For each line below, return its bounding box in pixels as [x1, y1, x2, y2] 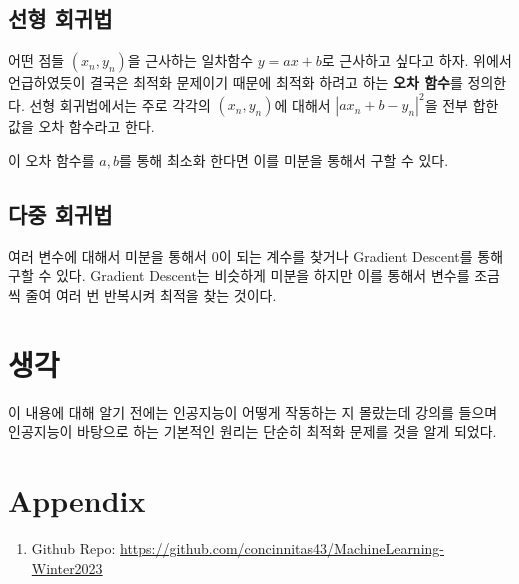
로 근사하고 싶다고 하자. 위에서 [321, 50, 512, 71]
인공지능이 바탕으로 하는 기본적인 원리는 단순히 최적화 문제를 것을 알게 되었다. [8, 421, 497, 442]
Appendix [8, 479, 146, 520]
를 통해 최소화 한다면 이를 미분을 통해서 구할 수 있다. [118, 149, 449, 170]
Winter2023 [31, 557, 103, 578]
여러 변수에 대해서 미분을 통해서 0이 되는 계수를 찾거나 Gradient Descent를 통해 [8, 245, 504, 266]
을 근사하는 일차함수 [127, 50, 254, 71]
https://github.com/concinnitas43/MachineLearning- [120, 537, 444, 558]
